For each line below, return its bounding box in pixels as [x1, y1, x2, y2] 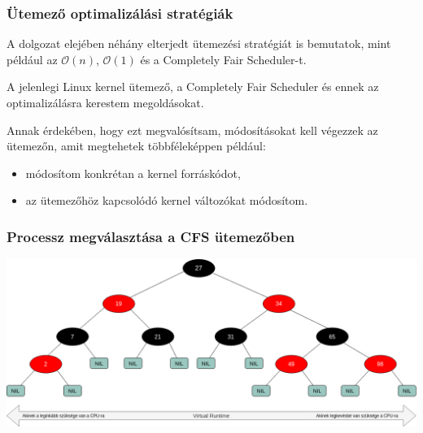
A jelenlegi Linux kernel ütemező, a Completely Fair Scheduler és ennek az [7, 78, 379, 95]
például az [7, 50, 58, 67]
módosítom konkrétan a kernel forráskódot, [25, 164, 241, 181]
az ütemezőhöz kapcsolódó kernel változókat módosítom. [25, 192, 308, 209]
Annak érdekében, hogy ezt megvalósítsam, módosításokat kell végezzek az [7, 121, 378, 138]
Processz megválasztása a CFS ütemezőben [7, 226, 295, 246]
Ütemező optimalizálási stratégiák [7, 2, 233, 23]
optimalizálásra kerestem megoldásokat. [7, 94, 204, 110]
